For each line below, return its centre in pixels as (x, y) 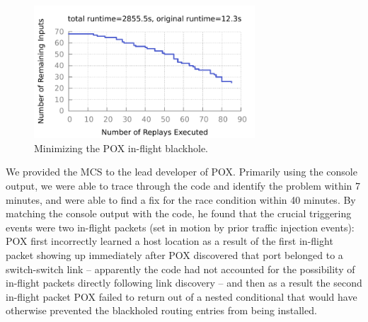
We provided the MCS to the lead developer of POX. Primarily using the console (182, 172)
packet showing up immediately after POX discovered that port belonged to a (174, 254)
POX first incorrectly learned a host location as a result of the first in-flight (169, 241)
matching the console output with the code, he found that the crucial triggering (179, 213)
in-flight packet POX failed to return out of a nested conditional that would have (182, 296)
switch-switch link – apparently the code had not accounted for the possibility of (180, 269)
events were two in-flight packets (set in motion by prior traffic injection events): (180, 227)
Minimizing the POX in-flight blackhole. (121, 148)
